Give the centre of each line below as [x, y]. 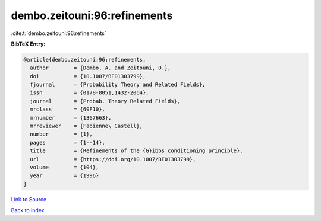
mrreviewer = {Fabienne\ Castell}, [86, 126]
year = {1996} [64, 176]
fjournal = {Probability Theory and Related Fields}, [118, 85]
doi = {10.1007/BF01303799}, [88, 76]
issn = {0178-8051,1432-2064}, [89, 93]
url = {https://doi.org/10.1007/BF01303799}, [113, 159]
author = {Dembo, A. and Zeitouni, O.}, [100, 68]
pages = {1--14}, [67, 142]
